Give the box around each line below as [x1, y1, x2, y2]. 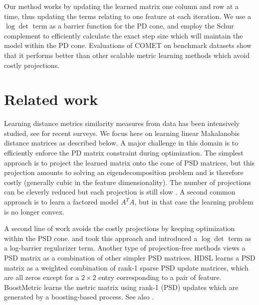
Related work [4, 89, 98, 109]
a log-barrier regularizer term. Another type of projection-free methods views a [4, 242, 246, 253]
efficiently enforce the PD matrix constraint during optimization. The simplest [4, 147, 244, 158]
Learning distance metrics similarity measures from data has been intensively [4, 118, 240, 128]
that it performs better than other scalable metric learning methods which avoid [4, 49, 250, 60]
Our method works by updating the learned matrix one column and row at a [4, 1, 239, 11]
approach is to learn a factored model [4, 196, 119, 207]
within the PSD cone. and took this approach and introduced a [4, 232, 198, 243]
